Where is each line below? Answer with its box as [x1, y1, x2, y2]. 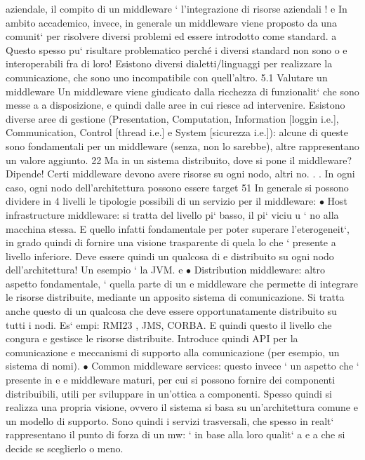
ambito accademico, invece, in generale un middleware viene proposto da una [6, 15, 337, 29]
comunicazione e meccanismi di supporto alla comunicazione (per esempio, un [6, 344, 340, 359]
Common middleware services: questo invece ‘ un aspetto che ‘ [91, 358, 359, 373]
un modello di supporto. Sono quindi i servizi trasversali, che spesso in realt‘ [6, 413, 334, 428]
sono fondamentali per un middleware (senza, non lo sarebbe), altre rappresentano [6, 138, 359, 153]
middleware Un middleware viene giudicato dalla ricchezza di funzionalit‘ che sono [6, 83, 359, 98]
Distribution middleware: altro [194, 262, 325, 277]
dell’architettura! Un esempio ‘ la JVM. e [6, 262, 183, 277]
